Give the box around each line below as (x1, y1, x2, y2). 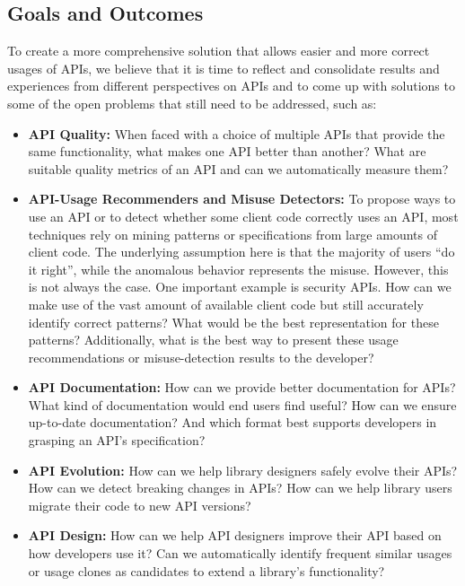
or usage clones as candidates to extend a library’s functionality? (28, 561, 385, 580)
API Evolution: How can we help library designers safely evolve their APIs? (28, 460, 458, 479)
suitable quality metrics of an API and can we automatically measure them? (28, 159, 449, 178)
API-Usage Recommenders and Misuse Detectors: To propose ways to (28, 189, 456, 208)
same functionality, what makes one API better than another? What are (28, 142, 426, 161)
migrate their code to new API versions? (28, 495, 251, 514)
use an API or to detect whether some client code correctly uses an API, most (28, 206, 459, 225)
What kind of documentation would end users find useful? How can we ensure (28, 395, 457, 414)
